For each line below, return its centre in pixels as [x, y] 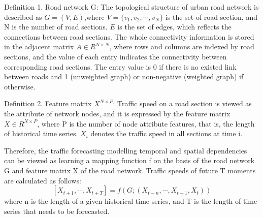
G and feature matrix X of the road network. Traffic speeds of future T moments [130, 170]
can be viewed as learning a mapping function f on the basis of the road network [129, 160]
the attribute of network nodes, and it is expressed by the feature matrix [117, 113]
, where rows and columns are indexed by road [182, 46]
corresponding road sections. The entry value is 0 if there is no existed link [120, 66]
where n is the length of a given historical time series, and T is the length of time [131, 201]
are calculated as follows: [43, 180]
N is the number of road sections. [56, 27]
